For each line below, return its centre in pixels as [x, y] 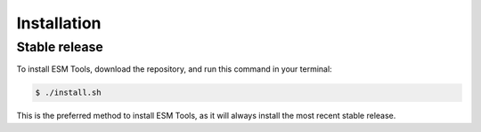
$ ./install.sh [68, 93]
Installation [59, 23]
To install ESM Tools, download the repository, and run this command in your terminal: [175, 69]
